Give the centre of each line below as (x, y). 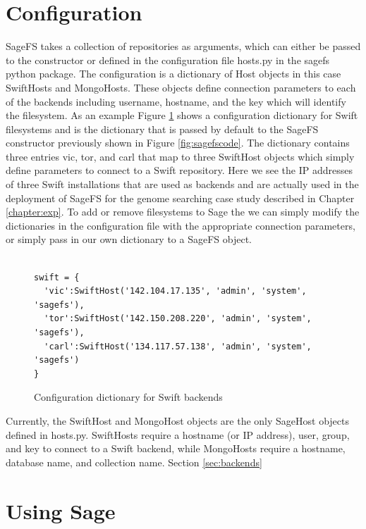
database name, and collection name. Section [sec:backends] (134, 462)
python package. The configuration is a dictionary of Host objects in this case (173, 74)
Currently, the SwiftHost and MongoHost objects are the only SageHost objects (178, 420)
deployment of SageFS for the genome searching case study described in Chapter (180, 198)
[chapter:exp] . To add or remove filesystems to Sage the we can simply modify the (183, 212)
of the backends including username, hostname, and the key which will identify (176, 101)
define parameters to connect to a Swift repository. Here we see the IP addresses (179, 170)
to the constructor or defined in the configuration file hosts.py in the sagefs (168, 60)
